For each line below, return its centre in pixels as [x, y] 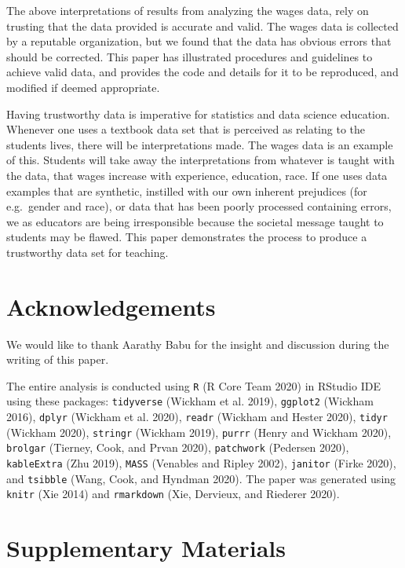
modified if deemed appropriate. [83, 87]
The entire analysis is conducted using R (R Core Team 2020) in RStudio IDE [193, 385]
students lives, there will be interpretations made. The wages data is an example [200, 144]
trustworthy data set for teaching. [88, 252]
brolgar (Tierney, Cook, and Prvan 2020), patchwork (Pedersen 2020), [178, 447]
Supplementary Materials [146, 548]
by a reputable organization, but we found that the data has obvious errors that [199, 41]
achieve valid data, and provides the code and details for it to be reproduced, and [202, 72]
